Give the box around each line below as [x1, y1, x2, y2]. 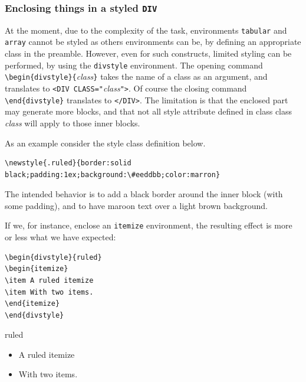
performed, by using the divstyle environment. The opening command [5, 58, 263, 71]
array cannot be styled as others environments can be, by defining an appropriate [5, 35, 301, 48]
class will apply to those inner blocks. [5, 116, 140, 129]
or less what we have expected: [5, 231, 116, 243]
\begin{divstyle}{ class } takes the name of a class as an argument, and [5, 70, 268, 83]
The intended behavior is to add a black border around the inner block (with [5, 188, 283, 200]
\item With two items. [5, 288, 94, 296]
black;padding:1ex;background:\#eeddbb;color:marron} [5, 170, 221, 179]
